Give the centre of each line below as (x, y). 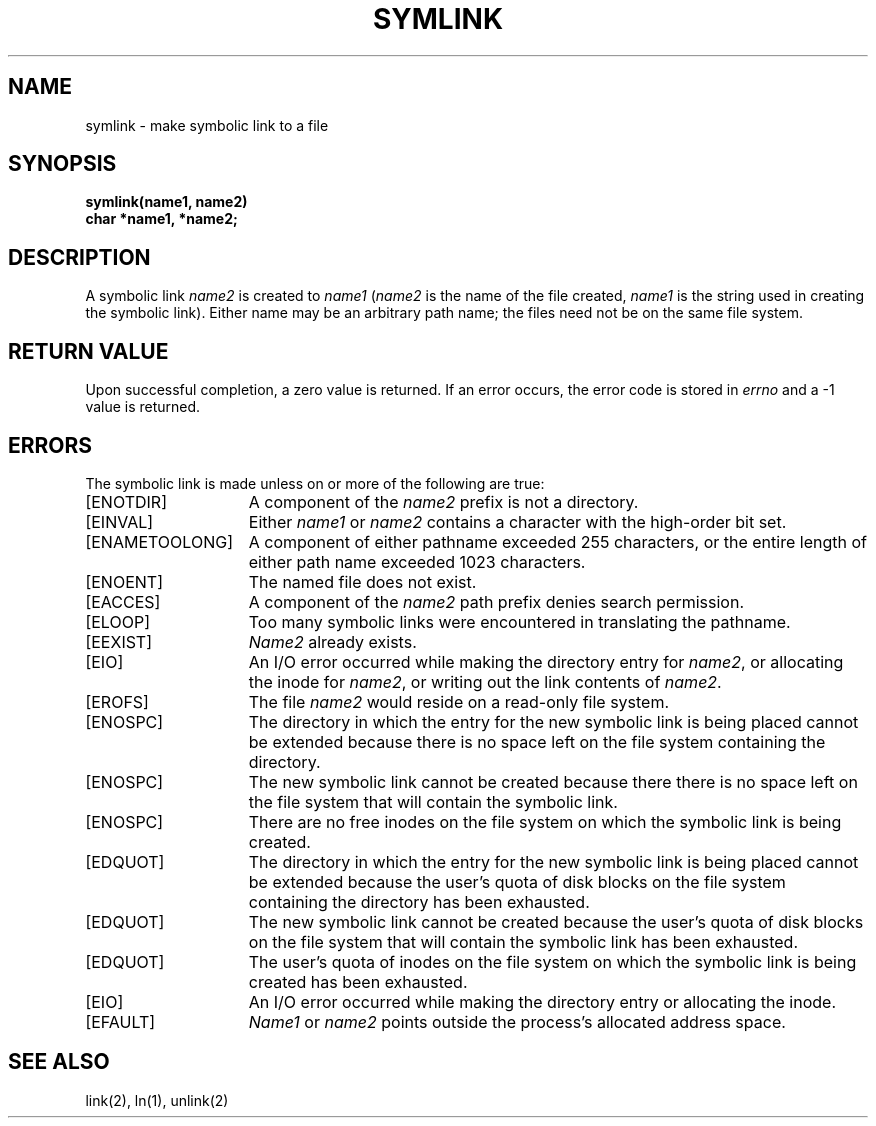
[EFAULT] (120, 1021)
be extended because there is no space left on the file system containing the (537, 741)
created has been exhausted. (358, 981)
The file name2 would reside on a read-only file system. (459, 701)
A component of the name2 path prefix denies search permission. (496, 601)
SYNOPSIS (62, 164)
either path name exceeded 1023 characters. (417, 561)
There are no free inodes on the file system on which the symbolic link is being (545, 821)
